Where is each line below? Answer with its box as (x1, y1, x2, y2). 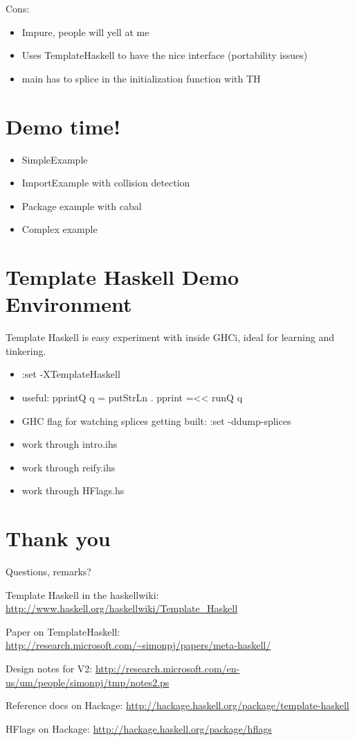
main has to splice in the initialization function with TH (21, 71, 261, 85)
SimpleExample (21, 152, 88, 166)
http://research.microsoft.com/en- (95, 661, 240, 676)
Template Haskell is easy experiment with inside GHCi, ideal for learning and (6, 330, 334, 345)
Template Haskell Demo (6, 263, 239, 291)
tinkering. (6, 343, 46, 358)
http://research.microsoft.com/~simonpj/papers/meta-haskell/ (6, 638, 271, 652)
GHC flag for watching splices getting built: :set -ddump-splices (21, 413, 291, 428)
